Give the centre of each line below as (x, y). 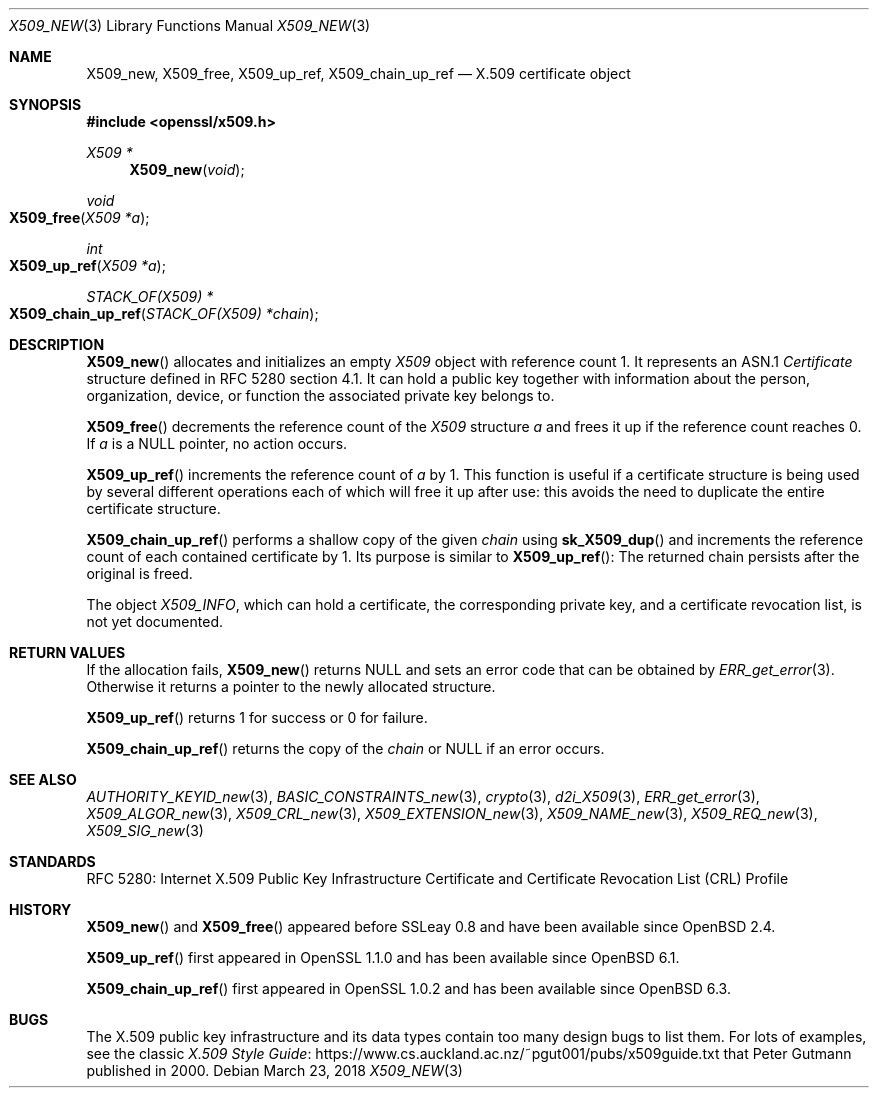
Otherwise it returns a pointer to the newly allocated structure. (291, 686)
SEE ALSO (43, 779)
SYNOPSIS (45, 104)
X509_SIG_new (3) (145, 830)
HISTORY (40, 909)
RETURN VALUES (67, 652)
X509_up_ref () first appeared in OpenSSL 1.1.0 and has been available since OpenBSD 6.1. (383, 957)
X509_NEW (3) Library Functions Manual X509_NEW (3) (190, 25)
